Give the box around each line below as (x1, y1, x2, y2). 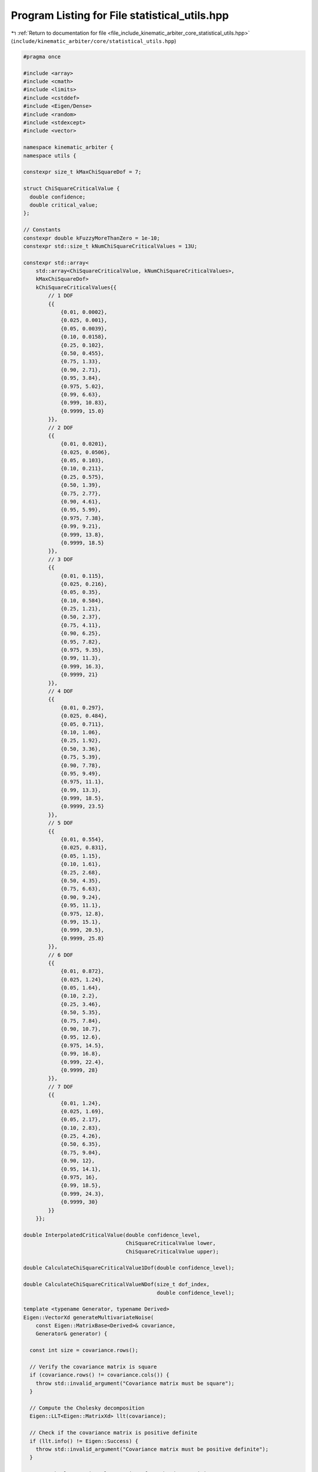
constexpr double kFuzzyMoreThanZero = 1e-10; (23, 234, 160, 241)
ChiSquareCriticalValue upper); (125, 1248, 219, 1255)
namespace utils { (23, 152, 77, 159)
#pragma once (23, 53, 61, 60)
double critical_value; (29, 201, 98, 208)
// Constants (23, 227, 61, 233)
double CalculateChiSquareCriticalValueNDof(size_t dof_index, (23, 1281, 210, 1288)
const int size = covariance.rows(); (29, 1347, 138, 1354)
